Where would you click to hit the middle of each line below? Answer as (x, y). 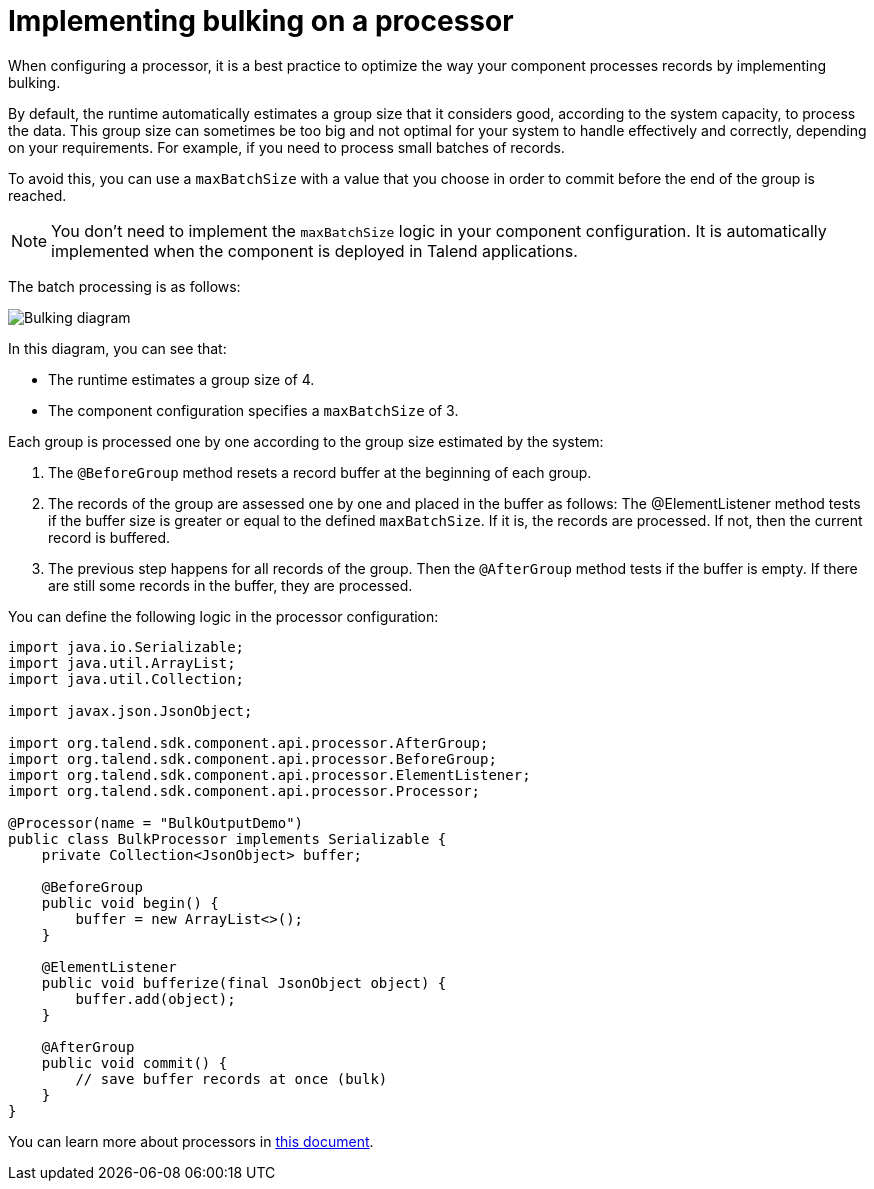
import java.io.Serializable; (126, 646)
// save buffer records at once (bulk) (231, 1078)
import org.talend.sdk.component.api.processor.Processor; (244, 790)
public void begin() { (130, 902)
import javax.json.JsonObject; (130, 710)
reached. (37, 195)
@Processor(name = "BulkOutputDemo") (156, 822)
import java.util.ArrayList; (122, 662)
